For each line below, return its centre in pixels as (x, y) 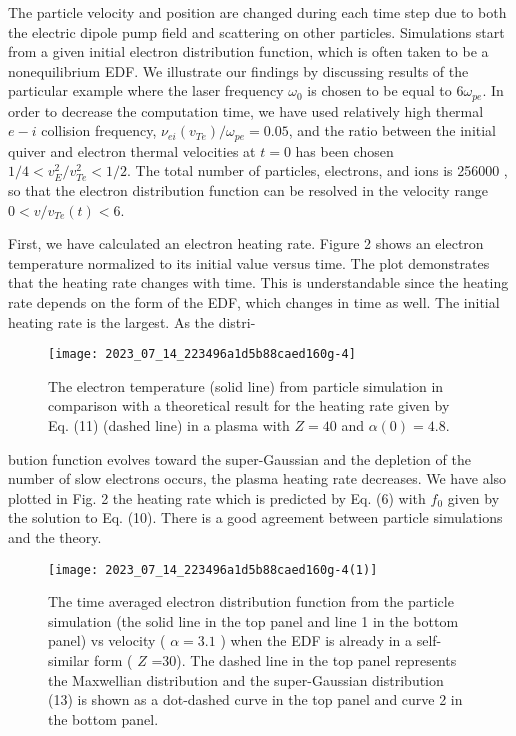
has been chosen (344, 150)
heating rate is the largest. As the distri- (132, 321)
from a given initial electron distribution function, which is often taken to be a (248, 51)
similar (69, 660)
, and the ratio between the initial (392, 130)
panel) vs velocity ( (107, 640)
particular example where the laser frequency (146, 90)
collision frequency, (99, 130)
